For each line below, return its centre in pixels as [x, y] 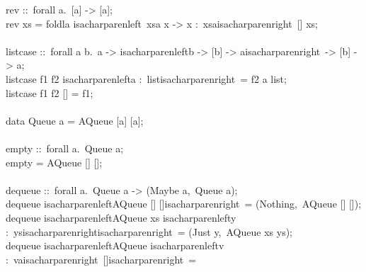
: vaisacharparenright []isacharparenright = [101, 259]
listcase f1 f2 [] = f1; [50, 92]
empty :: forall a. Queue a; [65, 148]
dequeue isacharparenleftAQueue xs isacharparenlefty [121, 217]
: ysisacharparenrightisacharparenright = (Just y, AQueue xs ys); [149, 231]
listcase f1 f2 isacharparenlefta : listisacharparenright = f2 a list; [146, 78]
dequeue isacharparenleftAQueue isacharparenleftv [115, 245]
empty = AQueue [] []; [54, 162]
